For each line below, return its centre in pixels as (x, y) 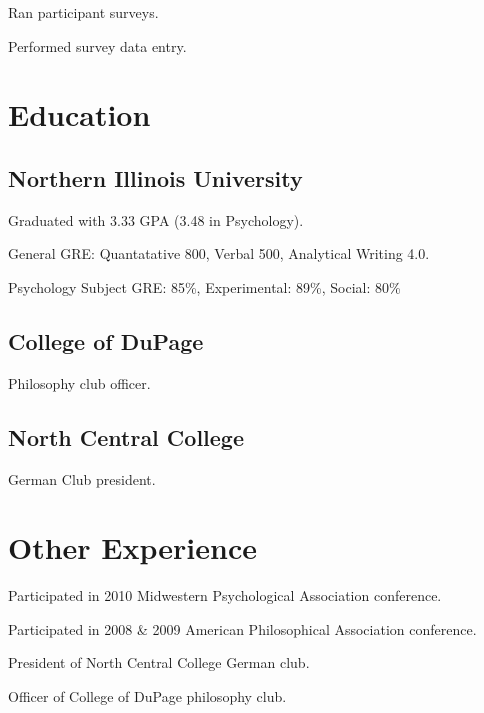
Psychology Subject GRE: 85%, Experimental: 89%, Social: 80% (204, 286)
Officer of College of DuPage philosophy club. (147, 696)
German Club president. (82, 478)
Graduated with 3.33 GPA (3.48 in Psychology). (156, 219)
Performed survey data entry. (97, 45)
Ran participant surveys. (83, 12)
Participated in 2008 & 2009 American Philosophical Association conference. (242, 628)
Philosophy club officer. (79, 382)
